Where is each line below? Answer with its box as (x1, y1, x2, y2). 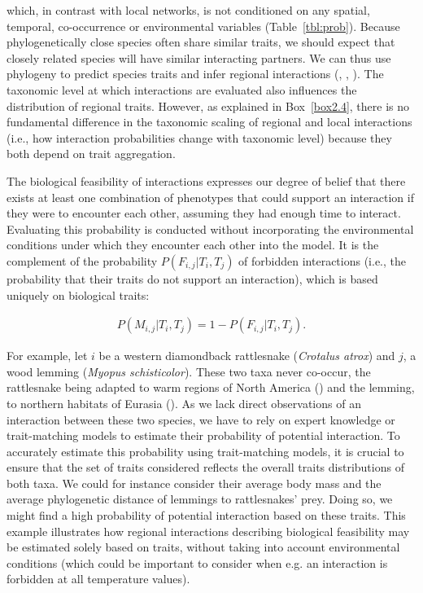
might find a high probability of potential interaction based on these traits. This (7, 507, 406, 524)
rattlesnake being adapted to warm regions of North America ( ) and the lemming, (7, 379, 415, 396)
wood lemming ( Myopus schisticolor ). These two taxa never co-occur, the (7, 362, 371, 380)
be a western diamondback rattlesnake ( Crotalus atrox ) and (98, 347, 395, 364)
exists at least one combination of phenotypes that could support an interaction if (7, 188, 414, 205)
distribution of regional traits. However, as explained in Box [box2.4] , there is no (7, 97, 410, 114)
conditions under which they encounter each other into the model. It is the (7, 236, 379, 253)
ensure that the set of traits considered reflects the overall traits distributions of (7, 459, 404, 476)
